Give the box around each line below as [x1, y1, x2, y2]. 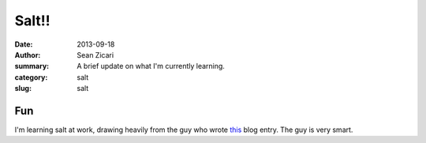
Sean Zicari [77, 50, 114, 59]
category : [14, 72, 48, 82]
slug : [14, 84, 32, 93]
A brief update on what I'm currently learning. [77, 62, 225, 71]
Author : [14, 50, 41, 59]
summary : [14, 62, 50, 71]
